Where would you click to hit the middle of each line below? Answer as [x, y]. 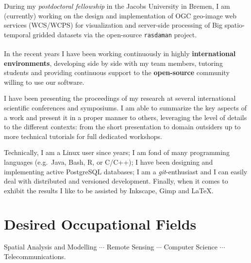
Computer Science [191, 247]
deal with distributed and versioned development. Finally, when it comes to [116, 181]
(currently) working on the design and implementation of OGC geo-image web [120, 15]
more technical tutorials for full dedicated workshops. [83, 136]
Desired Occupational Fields [100, 224]
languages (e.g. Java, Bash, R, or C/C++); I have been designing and [109, 162]
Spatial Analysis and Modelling [50, 247]
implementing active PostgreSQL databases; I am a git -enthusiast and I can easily [126, 171]
